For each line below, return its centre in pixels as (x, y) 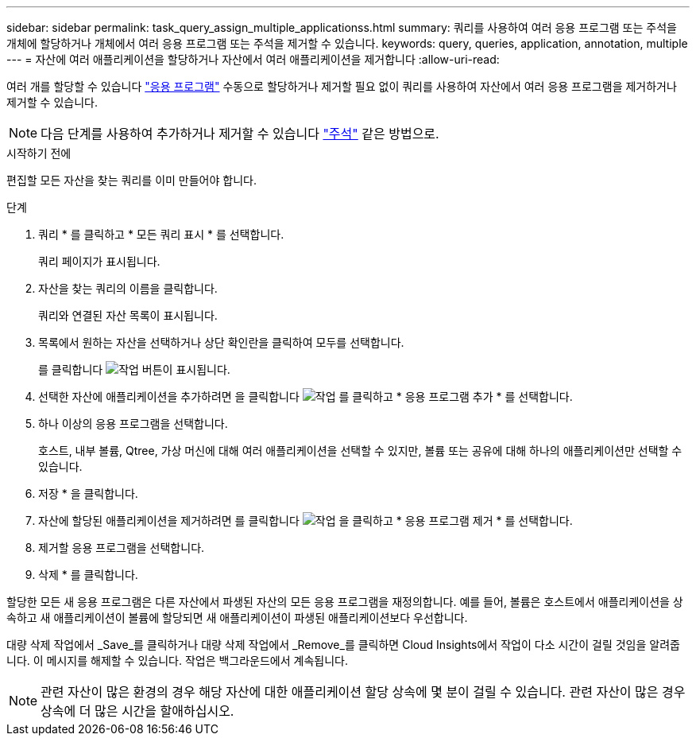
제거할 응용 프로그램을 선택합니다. (122, 548)
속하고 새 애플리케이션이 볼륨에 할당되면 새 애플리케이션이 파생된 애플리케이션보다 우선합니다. (237, 618)
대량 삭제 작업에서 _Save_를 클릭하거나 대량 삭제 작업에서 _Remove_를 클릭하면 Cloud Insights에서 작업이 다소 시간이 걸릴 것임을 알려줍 (343, 645)
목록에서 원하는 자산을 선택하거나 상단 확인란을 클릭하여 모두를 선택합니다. (221, 342)
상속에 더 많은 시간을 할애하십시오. (137, 711)
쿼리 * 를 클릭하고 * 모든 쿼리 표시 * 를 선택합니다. (161, 234)
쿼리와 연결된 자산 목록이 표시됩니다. (128, 315)
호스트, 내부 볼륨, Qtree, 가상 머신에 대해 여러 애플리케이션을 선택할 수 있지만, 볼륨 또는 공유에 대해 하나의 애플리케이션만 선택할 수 (360, 451)
